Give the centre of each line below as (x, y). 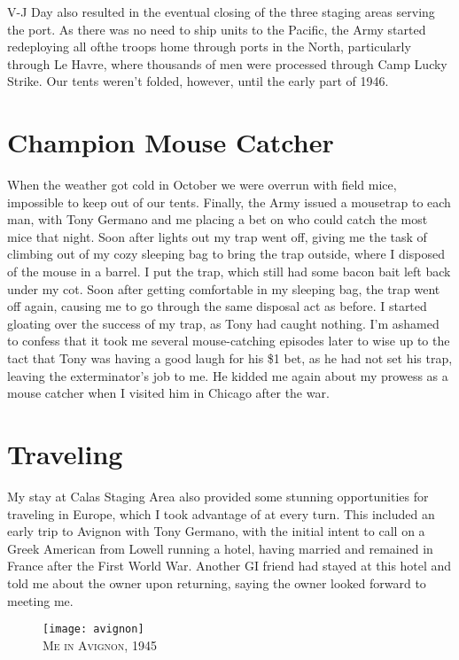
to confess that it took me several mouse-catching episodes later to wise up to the (229, 341)
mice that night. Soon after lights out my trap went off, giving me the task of (217, 236)
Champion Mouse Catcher (171, 142)
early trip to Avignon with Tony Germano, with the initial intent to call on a (216, 531)
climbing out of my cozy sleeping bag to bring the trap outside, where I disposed (226, 254)
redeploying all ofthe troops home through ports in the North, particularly (209, 47)
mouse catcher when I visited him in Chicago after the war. (168, 393)
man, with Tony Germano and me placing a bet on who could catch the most (218, 219)
